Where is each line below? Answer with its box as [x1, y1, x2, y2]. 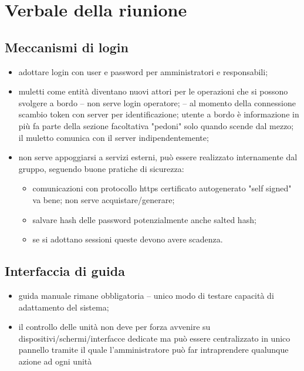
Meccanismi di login [5, 38, 129, 56]
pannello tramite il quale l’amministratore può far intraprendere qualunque [18, 343, 289, 356]
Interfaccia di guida [5, 262, 125, 280]
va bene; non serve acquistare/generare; [32, 193, 175, 205]
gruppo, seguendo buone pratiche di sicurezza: [18, 162, 184, 174]
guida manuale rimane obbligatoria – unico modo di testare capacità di [18, 289, 274, 301]
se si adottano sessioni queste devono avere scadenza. [32, 233, 223, 245]
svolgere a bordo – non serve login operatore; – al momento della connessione [18, 96, 296, 109]
